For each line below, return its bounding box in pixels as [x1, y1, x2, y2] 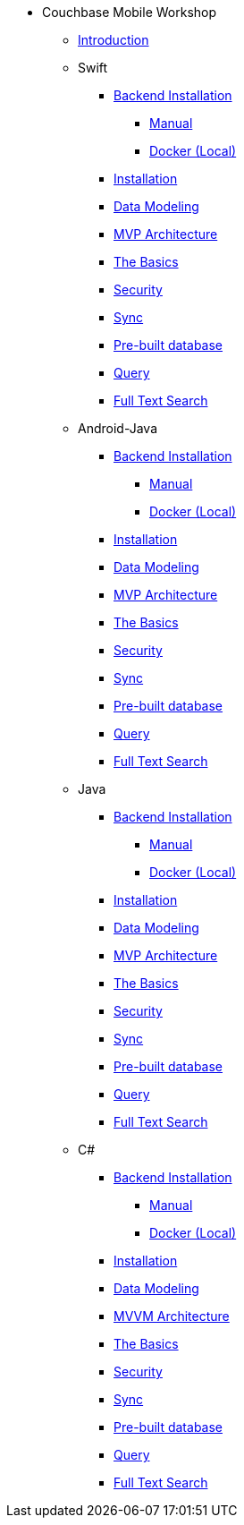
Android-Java [78, 421, 158, 436]
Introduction [78, 32, 149, 47]
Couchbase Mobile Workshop [42, 4, 217, 20]
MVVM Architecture [114, 1308, 230, 1324]
